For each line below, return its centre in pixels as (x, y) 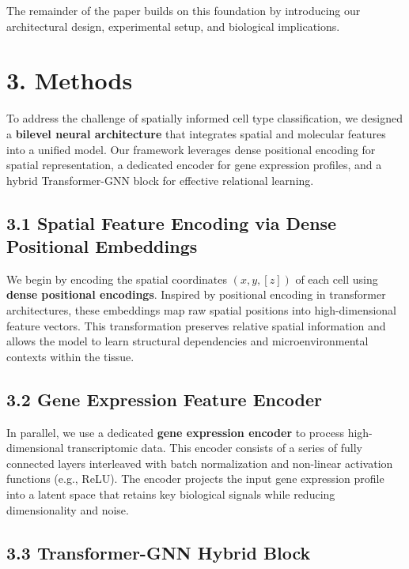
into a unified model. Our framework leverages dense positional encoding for (191, 149)
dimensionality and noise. (68, 509)
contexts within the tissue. (70, 356)
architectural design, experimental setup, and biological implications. (173, 26)
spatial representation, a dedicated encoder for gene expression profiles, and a (194, 165)
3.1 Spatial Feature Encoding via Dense (172, 222)
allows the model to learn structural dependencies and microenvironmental (187, 341)
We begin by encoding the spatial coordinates (117, 279)
